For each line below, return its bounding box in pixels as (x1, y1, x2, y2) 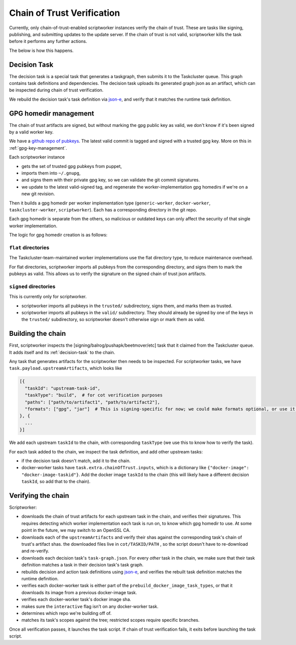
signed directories (9, 283, 56, 290)
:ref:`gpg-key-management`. (9, 145, 67, 151)
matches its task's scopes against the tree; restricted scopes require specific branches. (21, 617, 200, 623)
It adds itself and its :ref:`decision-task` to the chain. (9, 349, 115, 355)
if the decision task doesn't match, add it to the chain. (21, 457, 131, 464)
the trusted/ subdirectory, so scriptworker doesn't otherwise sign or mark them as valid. (21, 317, 205, 322)
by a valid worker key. (9, 129, 54, 135)
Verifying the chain (9, 491, 69, 500)
